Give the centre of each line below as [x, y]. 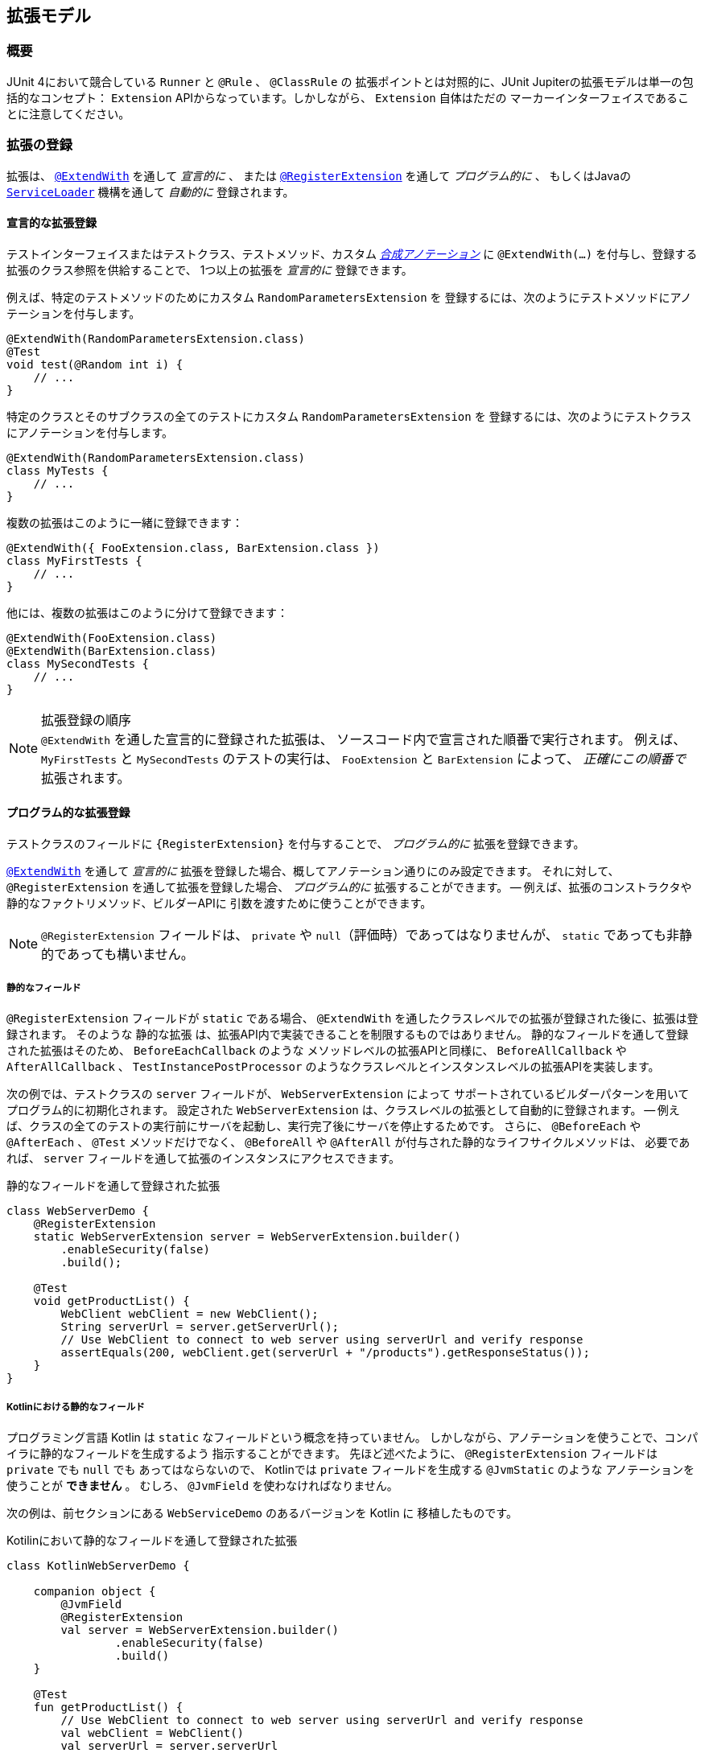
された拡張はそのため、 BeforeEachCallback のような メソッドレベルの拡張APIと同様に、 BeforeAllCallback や [317, 1050]
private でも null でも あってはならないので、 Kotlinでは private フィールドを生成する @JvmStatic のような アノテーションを [350, 1469]
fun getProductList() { [108, 1707]
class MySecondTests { [78, 663]
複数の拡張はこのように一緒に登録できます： [125, 522]
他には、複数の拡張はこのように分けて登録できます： [147, 612]
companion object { [95, 1591]
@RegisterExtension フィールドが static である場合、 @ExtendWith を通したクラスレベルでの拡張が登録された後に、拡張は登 [352, 1018]
